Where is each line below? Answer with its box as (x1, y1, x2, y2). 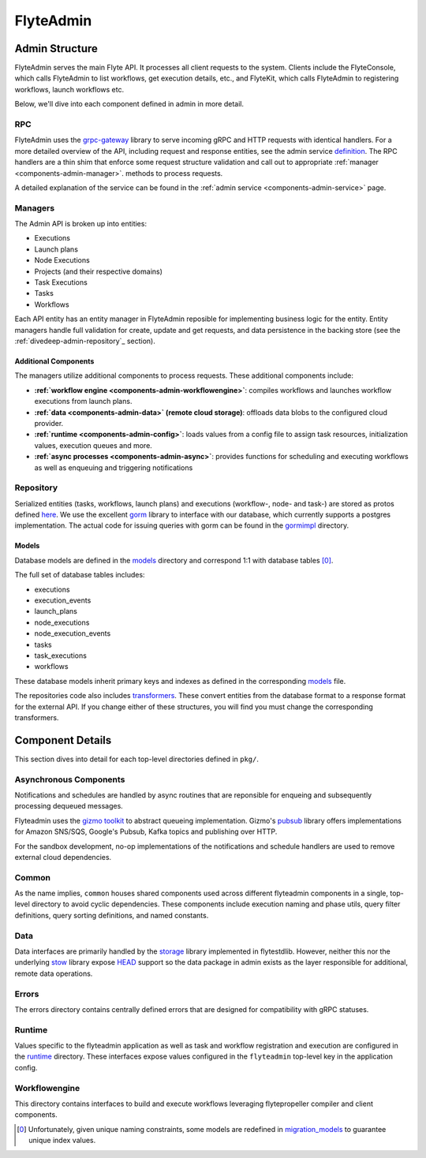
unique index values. (28, 1136, 96, 1145)
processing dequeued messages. (14, 801, 124, 811)
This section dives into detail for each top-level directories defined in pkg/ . (14, 754, 260, 764)
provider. (34, 418, 64, 428)
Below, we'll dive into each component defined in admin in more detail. (14, 99, 245, 109)
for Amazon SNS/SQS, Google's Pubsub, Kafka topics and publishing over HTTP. (14, 827, 278, 836)
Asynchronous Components (14, 774, 125, 785)
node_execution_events (34, 629, 111, 638)
